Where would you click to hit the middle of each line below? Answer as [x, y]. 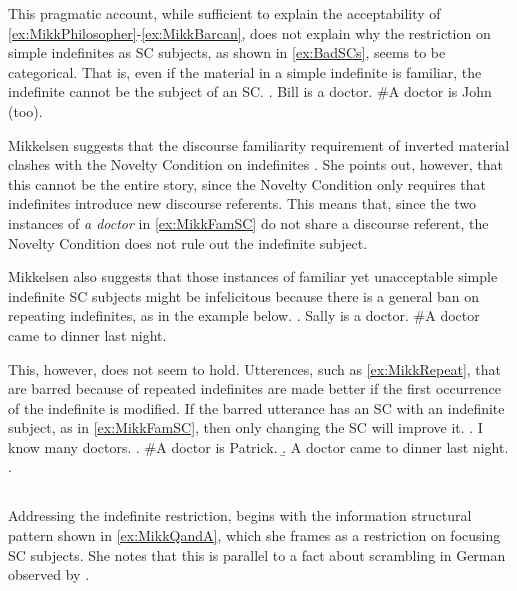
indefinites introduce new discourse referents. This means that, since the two [242, 203]
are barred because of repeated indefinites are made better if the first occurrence [254, 388]
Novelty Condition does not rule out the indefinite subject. [188, 242]
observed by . [49, 574]
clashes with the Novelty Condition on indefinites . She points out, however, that [256, 164]
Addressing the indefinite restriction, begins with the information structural [240, 515]
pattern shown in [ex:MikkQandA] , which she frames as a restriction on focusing [254, 535]
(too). [25, 110]
